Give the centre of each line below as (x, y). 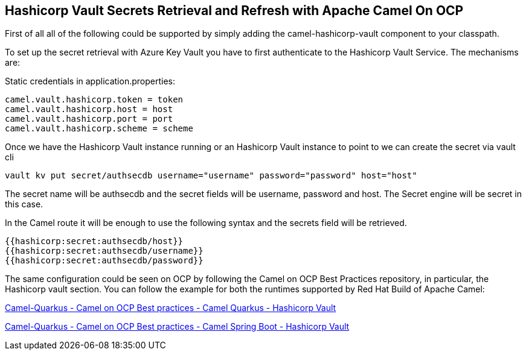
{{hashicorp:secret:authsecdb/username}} (104, 251)
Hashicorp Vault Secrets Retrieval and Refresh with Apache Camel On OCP (234, 11)
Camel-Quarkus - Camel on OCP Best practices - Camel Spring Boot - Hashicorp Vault (177, 327)
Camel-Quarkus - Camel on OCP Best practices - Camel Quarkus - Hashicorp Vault (171, 308)
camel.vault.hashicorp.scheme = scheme (99, 129)
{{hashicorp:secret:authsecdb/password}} (104, 261)
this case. (24, 204)
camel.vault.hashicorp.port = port (89, 119)
